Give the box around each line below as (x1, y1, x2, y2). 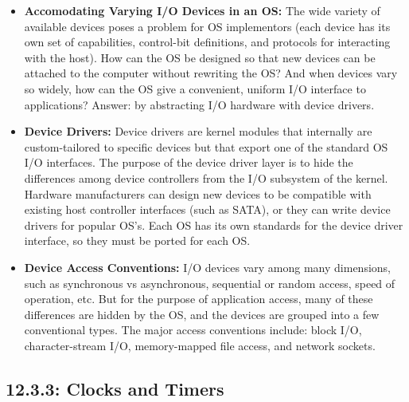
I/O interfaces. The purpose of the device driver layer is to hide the (24, 154, 353, 171)
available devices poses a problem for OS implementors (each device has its (24, 18, 391, 34)
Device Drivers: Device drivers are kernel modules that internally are (24, 123, 372, 140)
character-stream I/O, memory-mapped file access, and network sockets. (24, 337, 376, 353)
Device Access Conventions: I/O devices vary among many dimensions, (24, 258, 391, 275)
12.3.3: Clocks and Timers (6, 376, 224, 400)
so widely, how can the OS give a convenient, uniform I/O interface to (24, 80, 366, 97)
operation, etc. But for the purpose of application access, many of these (24, 290, 373, 307)
